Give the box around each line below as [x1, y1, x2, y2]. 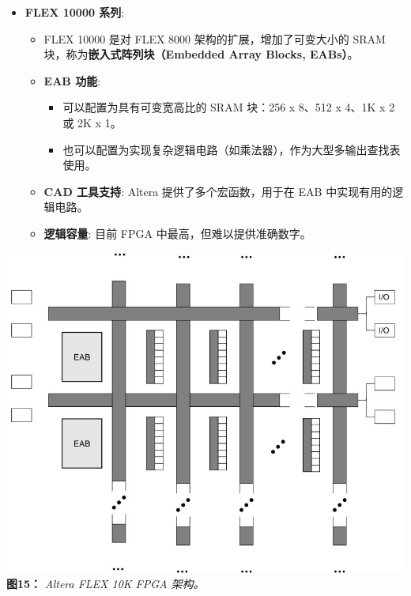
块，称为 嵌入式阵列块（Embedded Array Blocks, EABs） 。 [43, 46, 359, 62]
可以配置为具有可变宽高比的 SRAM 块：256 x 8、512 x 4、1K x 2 [62, 99, 395, 115]
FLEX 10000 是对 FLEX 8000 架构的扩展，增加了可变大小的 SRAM [43, 30, 386, 47]
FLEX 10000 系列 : [25, 4, 125, 20]
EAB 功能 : [43, 72, 101, 89]
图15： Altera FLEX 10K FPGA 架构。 [6, 575, 205, 592]
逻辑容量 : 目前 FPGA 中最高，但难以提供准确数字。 [43, 224, 311, 241]
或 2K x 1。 [62, 114, 122, 130]
